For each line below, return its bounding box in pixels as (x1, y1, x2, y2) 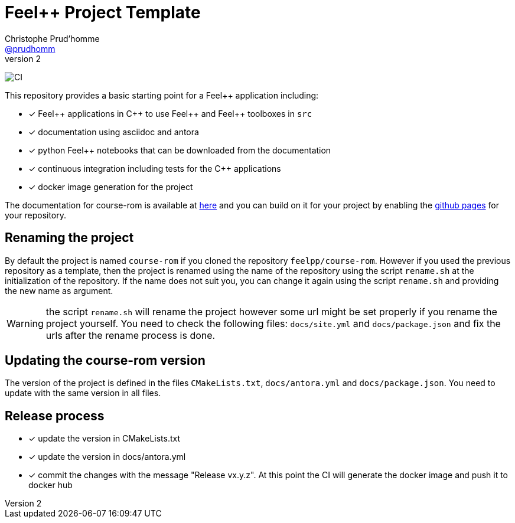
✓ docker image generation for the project (28, 181, 193, 192)
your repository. (5, 210, 67, 220)
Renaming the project (5, 230, 134, 246)
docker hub (28, 480, 73, 491)
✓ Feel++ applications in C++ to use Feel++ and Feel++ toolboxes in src (28, 108, 312, 119)
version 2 (5, 53, 41, 64)
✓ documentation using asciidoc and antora (28, 126, 199, 137)
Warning (6, 317, 44, 329)
